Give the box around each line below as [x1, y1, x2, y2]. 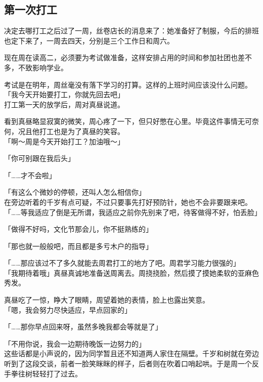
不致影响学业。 [18, 62, 68, 72]
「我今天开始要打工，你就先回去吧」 [4, 89, 124, 100]
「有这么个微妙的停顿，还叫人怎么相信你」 [4, 187, 146, 197]
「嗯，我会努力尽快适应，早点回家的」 [4, 304, 131, 315]
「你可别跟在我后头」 [4, 153, 75, 163]
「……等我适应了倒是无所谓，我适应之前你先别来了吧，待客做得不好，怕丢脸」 [4, 206, 261, 217]
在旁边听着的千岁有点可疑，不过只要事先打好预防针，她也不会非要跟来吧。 [4, 196, 252, 207]
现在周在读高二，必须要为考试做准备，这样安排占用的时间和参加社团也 [4, 52, 238, 63]
